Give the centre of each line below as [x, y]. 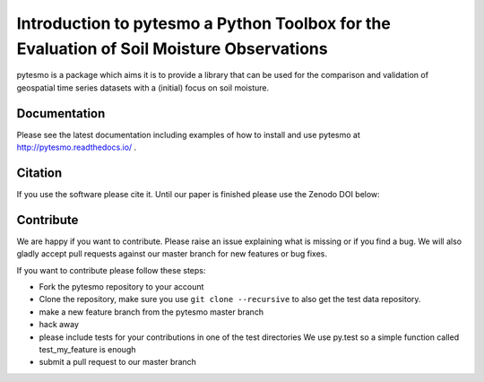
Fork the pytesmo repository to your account [121, 287]
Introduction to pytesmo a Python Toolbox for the [204, 23]
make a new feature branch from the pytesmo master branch [151, 312]
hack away [59, 325]
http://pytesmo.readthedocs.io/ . [77, 147]
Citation [39, 173]
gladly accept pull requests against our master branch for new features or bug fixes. [172, 254]
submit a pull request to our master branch [118, 362]
